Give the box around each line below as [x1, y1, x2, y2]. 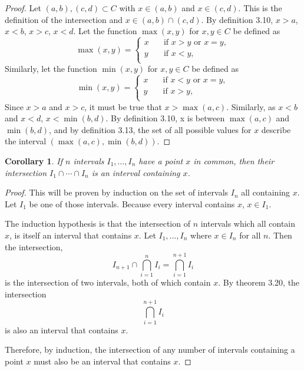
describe [261, 123, 291, 135]
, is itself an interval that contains [9, 228, 132, 241]
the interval [5, 135, 47, 147]
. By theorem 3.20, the [218, 276, 300, 289]
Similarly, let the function [5, 62, 97, 75]
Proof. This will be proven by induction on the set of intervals [5, 186, 229, 198]
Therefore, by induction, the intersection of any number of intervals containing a [5, 343, 295, 356]
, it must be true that [84, 100, 162, 112]
